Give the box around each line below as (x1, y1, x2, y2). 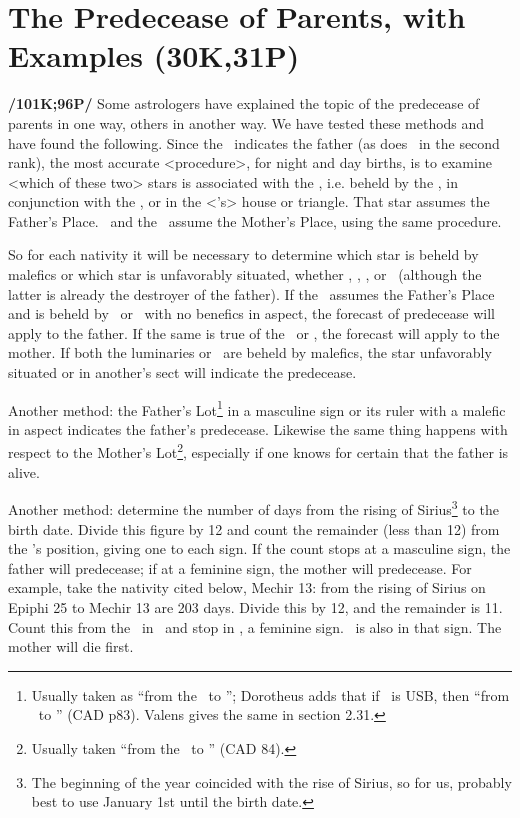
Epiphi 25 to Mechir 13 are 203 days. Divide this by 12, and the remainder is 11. (8, 596, 503, 617)
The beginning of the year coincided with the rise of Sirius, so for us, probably (31, 771, 512, 792)
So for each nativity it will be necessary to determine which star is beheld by (8, 244, 479, 265)
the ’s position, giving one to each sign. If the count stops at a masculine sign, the (8, 538, 511, 559)
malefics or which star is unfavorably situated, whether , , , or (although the (8, 264, 482, 285)
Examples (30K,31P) (8, 35, 300, 76)
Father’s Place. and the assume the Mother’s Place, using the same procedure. (8, 210, 502, 231)
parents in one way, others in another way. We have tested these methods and (8, 112, 485, 133)
